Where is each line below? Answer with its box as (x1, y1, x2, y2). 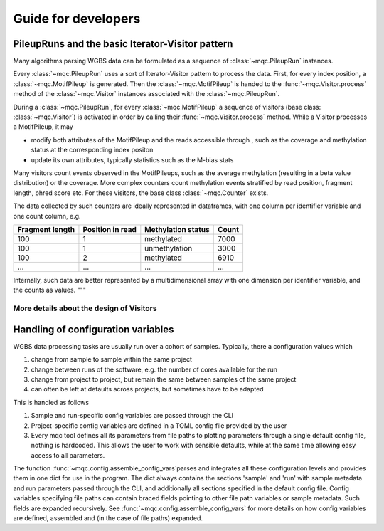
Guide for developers (13, 11, 141, 26)
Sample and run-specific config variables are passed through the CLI (31, 411, 234, 420)
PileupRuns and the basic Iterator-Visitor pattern (13, 38, 233, 50)
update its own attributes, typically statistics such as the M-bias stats (31, 155, 234, 164)
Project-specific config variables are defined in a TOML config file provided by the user (31, 421, 287, 430)
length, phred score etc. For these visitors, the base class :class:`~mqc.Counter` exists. (13, 189, 269, 197)
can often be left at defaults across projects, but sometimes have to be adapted (31, 385, 264, 394)
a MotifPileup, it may (13, 122, 74, 131)
